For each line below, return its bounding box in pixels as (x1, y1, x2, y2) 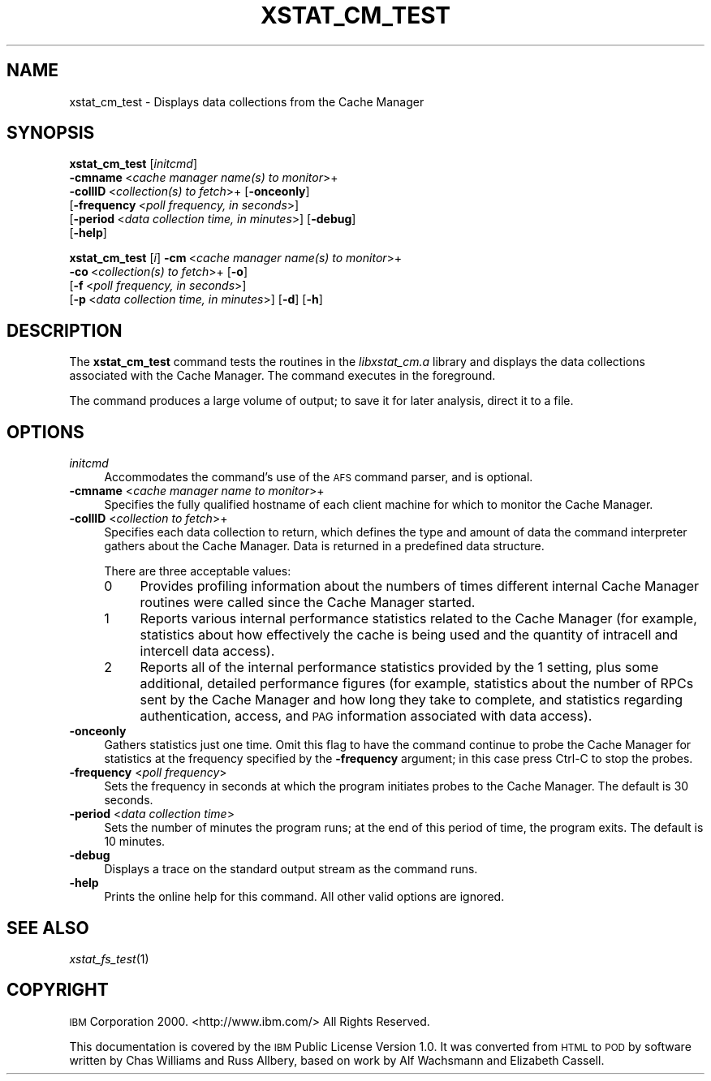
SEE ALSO (6, 917, 89, 938)
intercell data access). (140, 643, 275, 660)
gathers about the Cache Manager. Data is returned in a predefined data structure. (104, 539, 545, 553)
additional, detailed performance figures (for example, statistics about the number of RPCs (140, 675, 694, 692)
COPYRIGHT (6, 980, 109, 1001)
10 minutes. (104, 834, 166, 849)
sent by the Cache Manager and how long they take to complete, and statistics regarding (140, 691, 683, 708)
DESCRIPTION (6, 320, 123, 341)
